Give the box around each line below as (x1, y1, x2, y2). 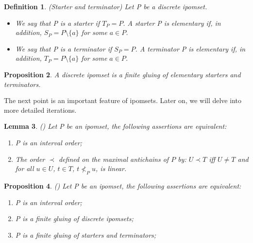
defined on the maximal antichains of (58, 154, 169, 164)
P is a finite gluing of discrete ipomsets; (15, 213, 134, 224)
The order (15, 154, 45, 164)
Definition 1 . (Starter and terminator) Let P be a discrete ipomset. (4, 1, 207, 11)
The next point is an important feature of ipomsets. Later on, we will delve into (4, 95, 241, 105)
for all (15, 163, 34, 174)
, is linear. (96, 163, 127, 174)
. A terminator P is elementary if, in (135, 43, 246, 53)
